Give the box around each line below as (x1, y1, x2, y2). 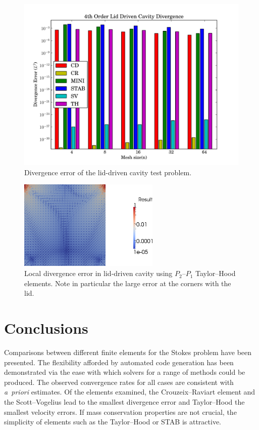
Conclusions (4, 318, 88, 338)
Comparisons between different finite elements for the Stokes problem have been (4, 346, 252, 357)
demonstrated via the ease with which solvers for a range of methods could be (4, 367, 245, 377)
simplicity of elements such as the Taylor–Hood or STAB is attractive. (4, 416, 221, 427)
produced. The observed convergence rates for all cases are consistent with (4, 376, 234, 387)
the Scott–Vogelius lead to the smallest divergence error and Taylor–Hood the (4, 396, 245, 407)
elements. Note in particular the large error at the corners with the (24, 278, 231, 288)
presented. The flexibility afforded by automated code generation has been (4, 357, 234, 367)
